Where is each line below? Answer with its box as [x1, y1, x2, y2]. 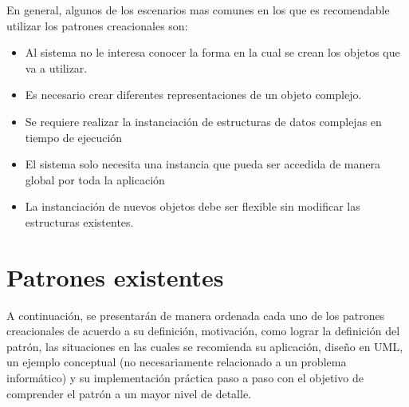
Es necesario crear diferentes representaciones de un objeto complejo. [25, 86, 362, 103]
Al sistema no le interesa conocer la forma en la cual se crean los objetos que [25, 44, 400, 61]
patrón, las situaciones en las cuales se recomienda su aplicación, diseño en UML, [6, 338, 403, 354]
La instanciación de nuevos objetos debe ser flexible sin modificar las [25, 198, 360, 215]
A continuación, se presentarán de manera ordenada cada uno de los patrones [6, 306, 385, 323]
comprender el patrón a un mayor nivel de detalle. [6, 385, 251, 401]
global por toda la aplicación [25, 171, 165, 188]
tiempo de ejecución [25, 128, 123, 145]
